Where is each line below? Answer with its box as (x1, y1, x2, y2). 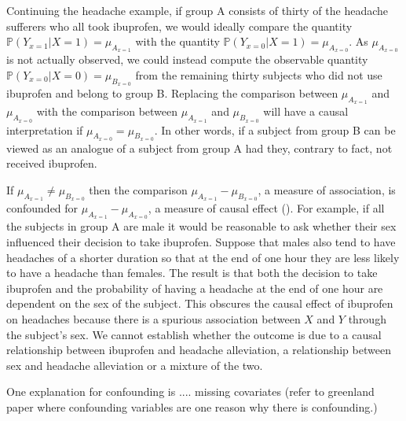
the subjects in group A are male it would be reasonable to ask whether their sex (6, 218, 397, 235)
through (348, 310, 386, 327)
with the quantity (135, 33, 220, 50)
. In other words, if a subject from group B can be (154, 121, 396, 138)
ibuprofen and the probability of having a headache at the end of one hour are (6, 279, 383, 296)
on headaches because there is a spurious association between (6, 310, 301, 327)
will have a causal (263, 103, 349, 120)
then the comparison (89, 181, 188, 198)
